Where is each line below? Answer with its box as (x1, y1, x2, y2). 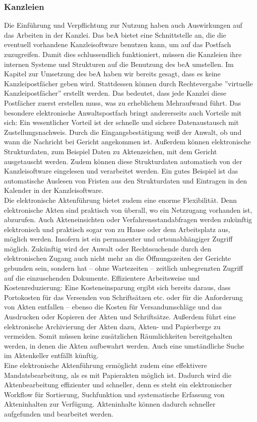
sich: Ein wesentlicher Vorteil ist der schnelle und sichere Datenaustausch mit (4, 117, 239, 127)
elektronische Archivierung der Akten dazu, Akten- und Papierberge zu (4, 321, 221, 331)
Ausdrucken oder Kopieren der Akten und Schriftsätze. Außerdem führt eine (4, 311, 236, 322)
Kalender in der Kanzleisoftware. (4, 185, 104, 195)
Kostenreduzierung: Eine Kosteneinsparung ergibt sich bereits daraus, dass (4, 282, 231, 293)
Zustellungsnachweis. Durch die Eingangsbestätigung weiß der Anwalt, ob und (4, 126, 242, 137)
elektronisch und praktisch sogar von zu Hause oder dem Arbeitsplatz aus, (4, 224, 230, 234)
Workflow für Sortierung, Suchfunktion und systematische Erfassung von (4, 389, 225, 399)
